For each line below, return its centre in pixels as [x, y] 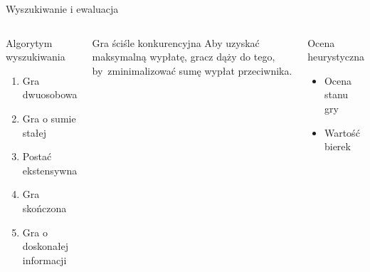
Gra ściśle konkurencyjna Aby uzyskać [176, 42]
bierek [337, 146]
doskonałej [46, 246]
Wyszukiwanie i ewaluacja [62, 9]
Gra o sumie [49, 118]
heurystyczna [336, 57]
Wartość [342, 132]
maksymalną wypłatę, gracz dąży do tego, [184, 57]
